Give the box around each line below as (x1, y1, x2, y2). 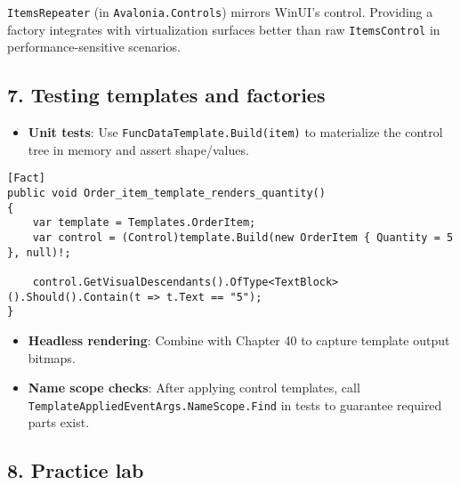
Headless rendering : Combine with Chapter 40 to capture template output (28, 330, 450, 349)
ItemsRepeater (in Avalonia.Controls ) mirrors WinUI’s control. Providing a (7, 3, 433, 20)
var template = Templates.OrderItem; (32, 216, 256, 230)
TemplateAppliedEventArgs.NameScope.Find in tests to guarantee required (28, 395, 442, 414)
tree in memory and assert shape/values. (28, 140, 249, 158)
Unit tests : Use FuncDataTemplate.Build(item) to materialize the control (28, 123, 443, 141)
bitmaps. (28, 348, 76, 367)
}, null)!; (7, 246, 71, 259)
